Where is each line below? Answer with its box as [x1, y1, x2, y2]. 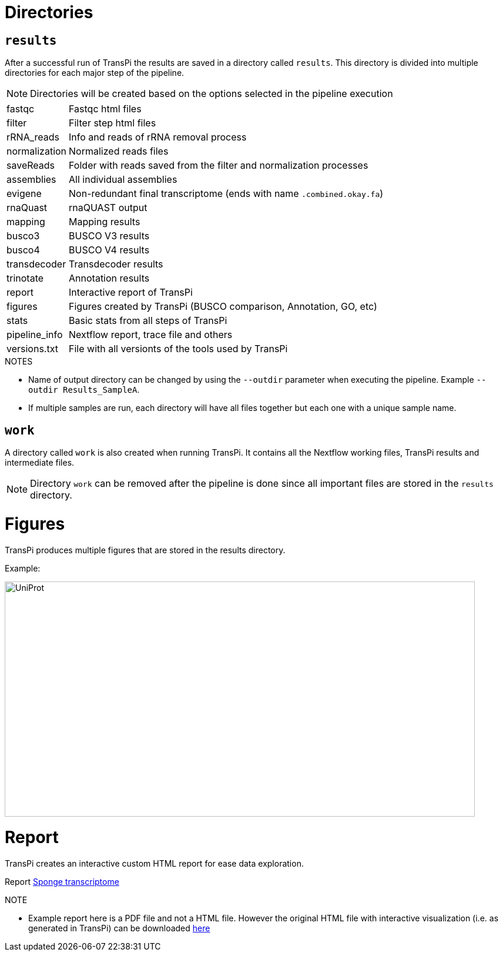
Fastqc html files [69, 103, 142, 115]
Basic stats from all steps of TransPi [69, 315, 227, 327]
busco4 [6, 244, 40, 256]
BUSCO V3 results [69, 230, 150, 242]
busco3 [6, 230, 40, 242]
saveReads [6, 159, 55, 172]
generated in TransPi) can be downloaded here [28, 923, 210, 934]
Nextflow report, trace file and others [69, 329, 233, 341]
